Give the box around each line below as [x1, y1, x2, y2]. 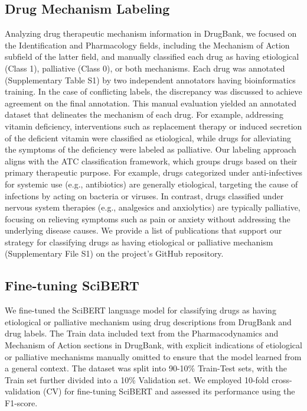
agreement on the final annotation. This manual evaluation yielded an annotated [5, 96, 297, 109]
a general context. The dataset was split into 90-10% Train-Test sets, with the [5, 362, 288, 374]
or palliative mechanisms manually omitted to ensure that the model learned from [5, 350, 302, 363]
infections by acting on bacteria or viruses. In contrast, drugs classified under [5, 189, 284, 202]
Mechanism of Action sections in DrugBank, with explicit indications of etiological [5, 339, 302, 351]
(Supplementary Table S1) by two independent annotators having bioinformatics [5, 73, 296, 86]
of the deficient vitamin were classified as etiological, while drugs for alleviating [5, 131, 291, 144]
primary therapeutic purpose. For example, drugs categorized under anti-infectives [5, 166, 302, 179]
